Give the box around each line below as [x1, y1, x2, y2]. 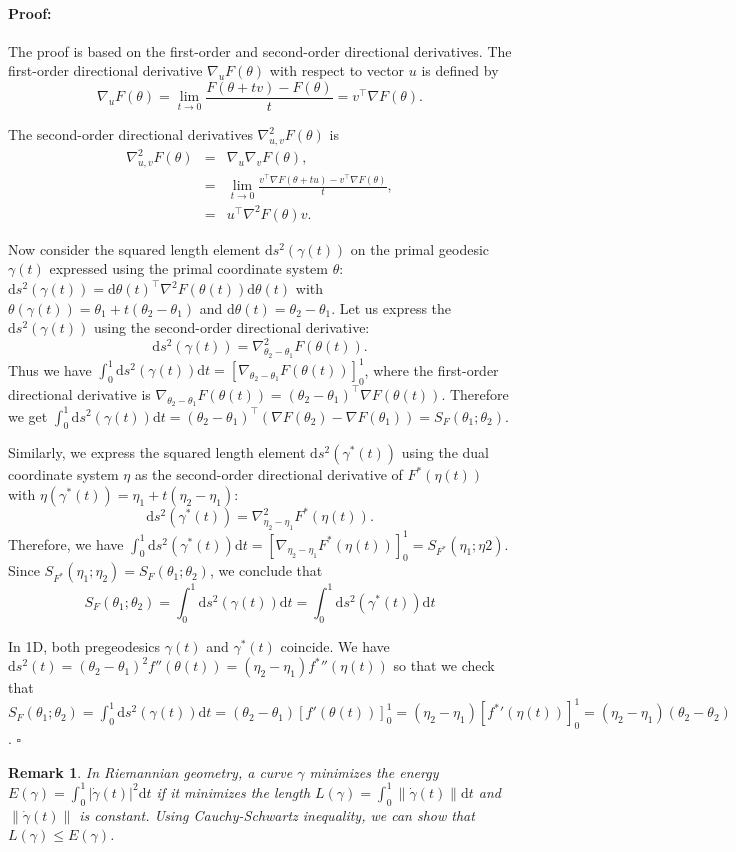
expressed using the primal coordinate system [49, 258, 329, 279]
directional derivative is [8, 383, 151, 404]
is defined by [421, 60, 499, 81]
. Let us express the [331, 297, 452, 318]
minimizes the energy [309, 761, 439, 782]
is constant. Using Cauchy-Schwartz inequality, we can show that [79, 804, 475, 825]
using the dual [401, 442, 489, 463]
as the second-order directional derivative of [134, 464, 403, 485]
